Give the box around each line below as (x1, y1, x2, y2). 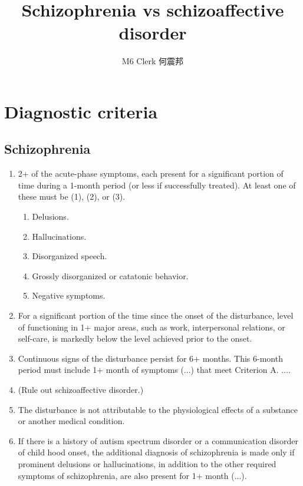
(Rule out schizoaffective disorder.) (18, 383, 144, 396)
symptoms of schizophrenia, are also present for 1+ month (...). (18, 469, 247, 481)
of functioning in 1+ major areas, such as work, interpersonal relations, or (18, 320, 285, 333)
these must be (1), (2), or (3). (18, 190, 126, 203)
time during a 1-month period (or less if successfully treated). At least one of (18, 178, 296, 191)
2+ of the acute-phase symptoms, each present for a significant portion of (18, 167, 284, 180)
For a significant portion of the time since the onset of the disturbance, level (18, 309, 294, 322)
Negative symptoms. (32, 289, 106, 302)
